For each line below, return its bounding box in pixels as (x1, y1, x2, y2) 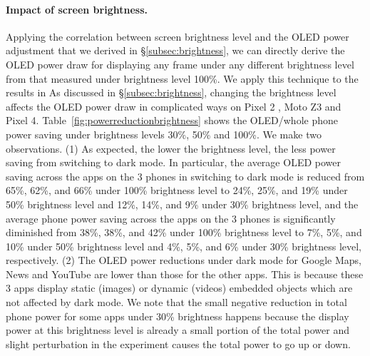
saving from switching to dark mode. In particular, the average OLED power (6, 155, 341, 170)
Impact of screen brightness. (6, 1, 148, 16)
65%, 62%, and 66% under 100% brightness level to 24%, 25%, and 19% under (6, 183, 348, 198)
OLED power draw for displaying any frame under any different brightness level (6, 56, 354, 71)
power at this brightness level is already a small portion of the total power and (6, 322, 350, 337)
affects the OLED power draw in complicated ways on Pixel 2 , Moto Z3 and (6, 98, 341, 113)
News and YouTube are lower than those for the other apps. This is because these (6, 266, 364, 281)
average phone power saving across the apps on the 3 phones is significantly (6, 210, 336, 225)
